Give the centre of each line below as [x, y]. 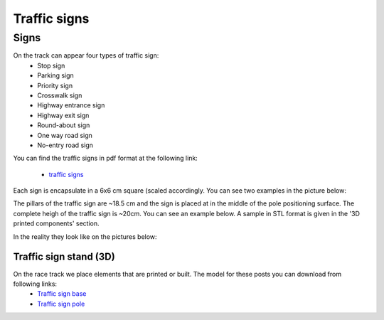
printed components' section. [56, 223]
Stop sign [51, 65]
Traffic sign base [62, 294]
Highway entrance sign [71, 105]
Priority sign [55, 85]
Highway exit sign [63, 115]
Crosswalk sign [60, 95]
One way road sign [65, 135]
